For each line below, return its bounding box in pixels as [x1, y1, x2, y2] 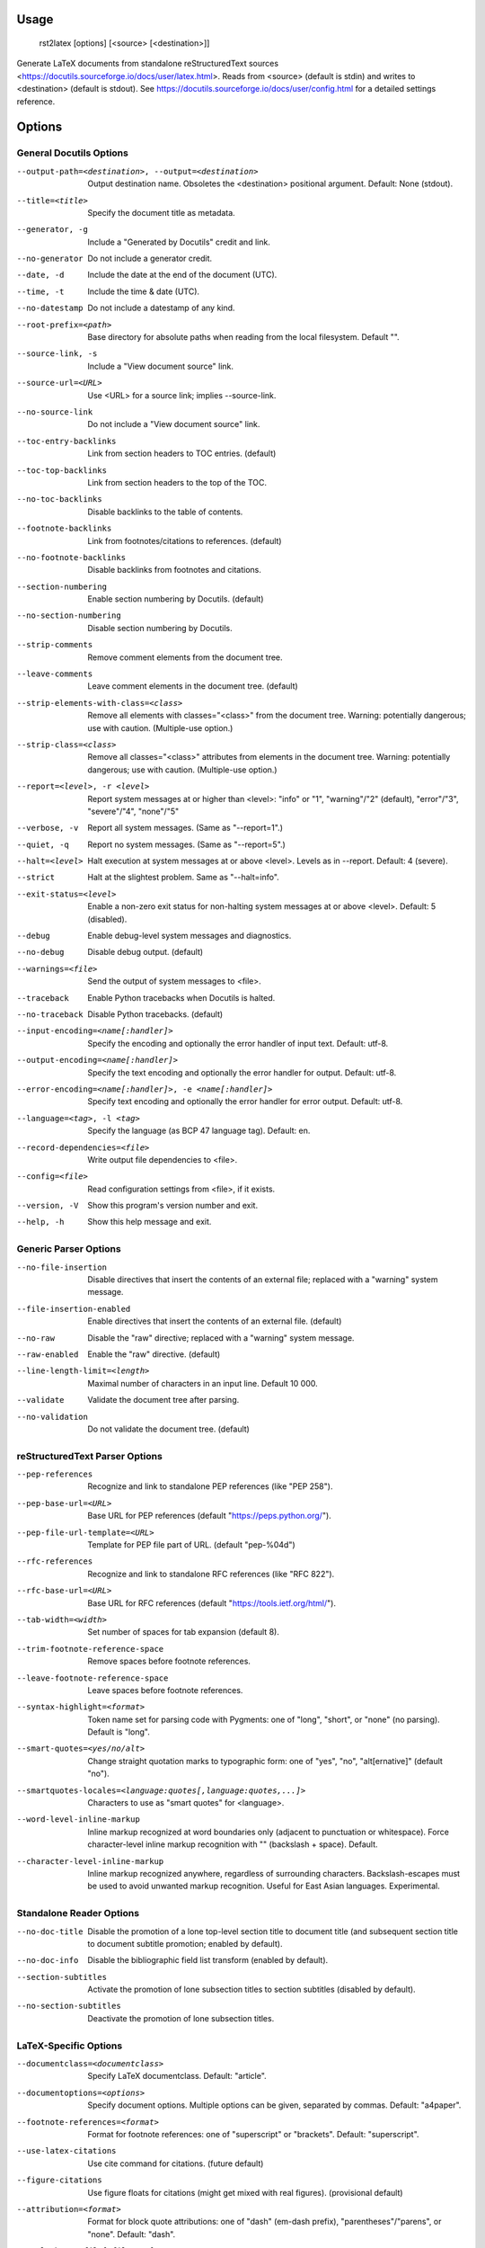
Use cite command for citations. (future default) [87, 2158, 264, 2169]
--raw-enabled [16, 1349, 79, 1360]
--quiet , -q [16, 839, 69, 850]
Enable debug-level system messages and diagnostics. [87, 931, 292, 941]
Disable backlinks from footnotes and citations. [87, 565, 262, 575]
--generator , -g [16, 225, 89, 235]
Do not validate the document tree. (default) [87, 1423, 251, 1434]
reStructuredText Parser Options [16, 1450, 163, 1462]
